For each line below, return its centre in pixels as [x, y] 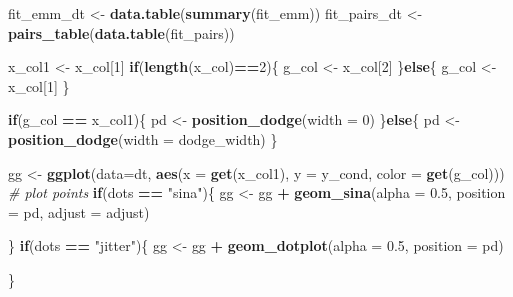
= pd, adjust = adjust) [79, 211]
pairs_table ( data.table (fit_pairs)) [121, 32]
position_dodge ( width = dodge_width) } [143, 138]
